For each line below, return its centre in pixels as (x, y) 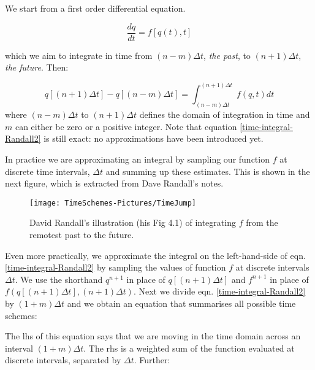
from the (262, 222)
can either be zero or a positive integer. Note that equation (126, 126)
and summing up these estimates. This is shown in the (208, 171)
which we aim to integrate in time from (79, 55)
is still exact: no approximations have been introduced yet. (154, 138)
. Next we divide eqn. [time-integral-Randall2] (219, 291)
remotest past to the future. (82, 234)
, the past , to (227, 55)
